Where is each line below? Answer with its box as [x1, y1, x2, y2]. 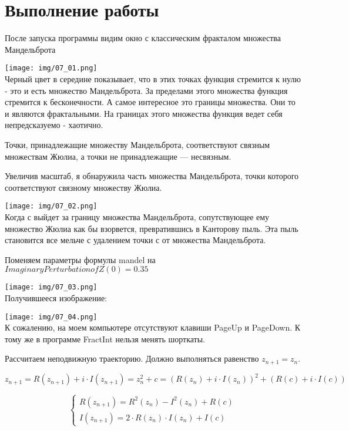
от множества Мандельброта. [162, 234, 266, 246]
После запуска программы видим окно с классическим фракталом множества [5, 32, 281, 44]
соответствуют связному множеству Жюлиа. [5, 181, 162, 193]
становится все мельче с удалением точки [5, 234, 153, 246]
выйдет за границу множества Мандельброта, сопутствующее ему [33, 210, 270, 223]
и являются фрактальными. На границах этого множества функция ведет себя [5, 107, 283, 119]
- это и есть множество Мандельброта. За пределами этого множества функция [5, 84, 288, 96]
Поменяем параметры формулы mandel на [5, 253, 156, 265]
